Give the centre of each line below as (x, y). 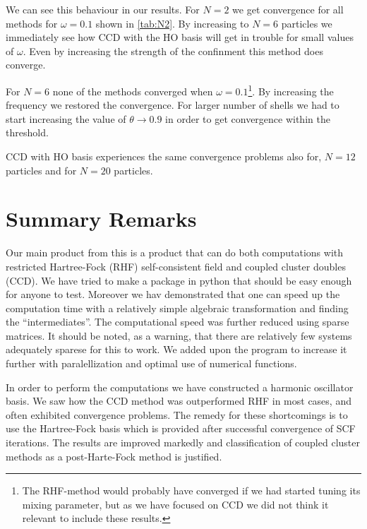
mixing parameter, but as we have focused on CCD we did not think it (175, 504)
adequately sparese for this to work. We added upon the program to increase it (176, 349)
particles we (307, 23)
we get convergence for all (288, 9)
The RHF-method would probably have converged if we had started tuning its (191, 491)
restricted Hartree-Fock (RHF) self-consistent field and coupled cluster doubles (176, 266)
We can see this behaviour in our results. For (103, 9)
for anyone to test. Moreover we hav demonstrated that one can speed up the (173, 294)
